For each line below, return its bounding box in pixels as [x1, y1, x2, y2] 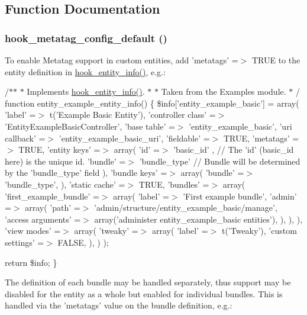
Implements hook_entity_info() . [27, 85, 145, 98]
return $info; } [5, 256, 57, 268]
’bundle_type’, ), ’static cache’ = [5, 178, 125, 190]
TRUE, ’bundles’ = [138, 178, 209, 190]
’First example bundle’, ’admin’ [183, 189, 297, 202]
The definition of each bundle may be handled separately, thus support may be [5, 276, 291, 288]
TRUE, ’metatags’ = [223, 131, 299, 144]
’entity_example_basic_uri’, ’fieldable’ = [59, 131, 210, 144]
